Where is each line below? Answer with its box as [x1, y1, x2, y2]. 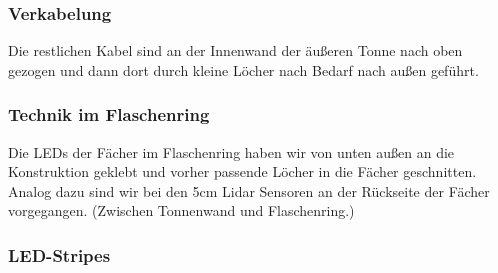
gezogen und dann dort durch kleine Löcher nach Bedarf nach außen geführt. [8, 59, 479, 80]
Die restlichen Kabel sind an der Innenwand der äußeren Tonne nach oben [8, 40, 463, 61]
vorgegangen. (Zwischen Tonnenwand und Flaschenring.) [8, 200, 355, 221]
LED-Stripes [8, 242, 111, 267]
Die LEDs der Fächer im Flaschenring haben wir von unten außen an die [8, 141, 455, 162]
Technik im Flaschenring [8, 102, 210, 127]
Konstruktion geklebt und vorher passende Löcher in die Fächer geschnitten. [8, 161, 477, 182]
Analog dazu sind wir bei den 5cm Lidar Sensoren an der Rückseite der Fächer [8, 180, 490, 201]
